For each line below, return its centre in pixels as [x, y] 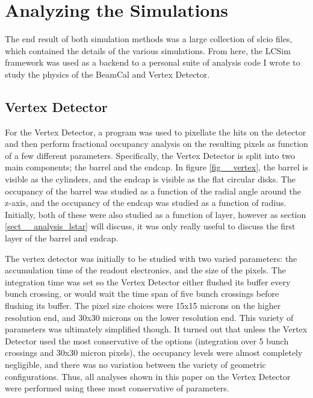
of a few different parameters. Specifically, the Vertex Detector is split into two [150, 155]
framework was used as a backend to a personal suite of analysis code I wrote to [153, 62]
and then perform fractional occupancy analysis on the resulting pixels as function [156, 144]
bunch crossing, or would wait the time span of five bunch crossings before [142, 294]
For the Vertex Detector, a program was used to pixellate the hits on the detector [156, 132]
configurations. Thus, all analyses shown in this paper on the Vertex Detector [148, 376]
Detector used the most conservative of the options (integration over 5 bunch [147, 340]
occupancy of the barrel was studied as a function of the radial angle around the [153, 191]
